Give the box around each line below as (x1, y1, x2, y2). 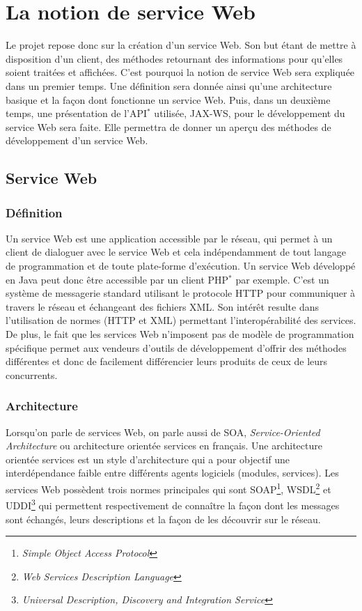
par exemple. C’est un (235, 272, 329, 286)
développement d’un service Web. (6, 133, 148, 148)
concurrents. (6, 367, 58, 382)
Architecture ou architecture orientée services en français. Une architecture (6, 438, 322, 453)
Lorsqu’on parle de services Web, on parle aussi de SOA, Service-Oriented (6, 424, 320, 439)
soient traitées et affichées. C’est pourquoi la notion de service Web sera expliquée (6, 65, 355, 79)
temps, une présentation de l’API (6, 106, 147, 121)
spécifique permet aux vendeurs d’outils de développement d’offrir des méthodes (6, 340, 347, 355)
